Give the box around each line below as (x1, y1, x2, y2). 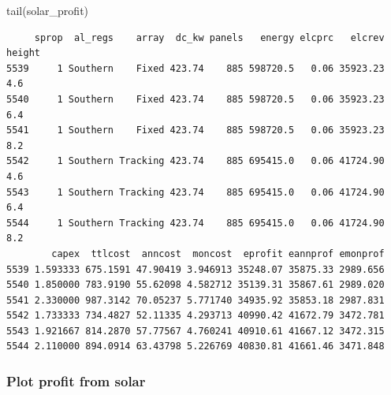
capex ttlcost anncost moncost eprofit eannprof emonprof (51, 248, 385, 259)
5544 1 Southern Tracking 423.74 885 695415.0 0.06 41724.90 (6, 217, 385, 229)
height (6, 47, 40, 59)
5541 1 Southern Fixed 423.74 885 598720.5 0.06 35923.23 (6, 125, 385, 136)
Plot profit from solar (6, 371, 146, 390)
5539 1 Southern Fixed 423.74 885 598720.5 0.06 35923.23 (6, 62, 385, 74)
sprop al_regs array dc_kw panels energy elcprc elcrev (34, 32, 385, 43)
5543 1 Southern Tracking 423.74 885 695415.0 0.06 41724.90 (6, 186, 385, 198)
